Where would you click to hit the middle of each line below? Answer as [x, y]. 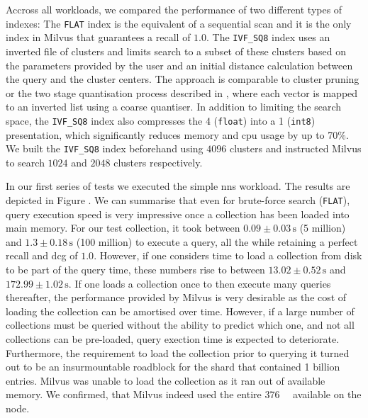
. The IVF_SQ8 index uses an [268, 37]
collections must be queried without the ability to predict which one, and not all [180, 325]
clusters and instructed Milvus [295, 148]
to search [25, 162]
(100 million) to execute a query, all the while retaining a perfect [217, 241]
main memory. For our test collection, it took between [123, 228]
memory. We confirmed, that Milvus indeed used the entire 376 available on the [184, 394]
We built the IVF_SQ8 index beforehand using [105, 148]
